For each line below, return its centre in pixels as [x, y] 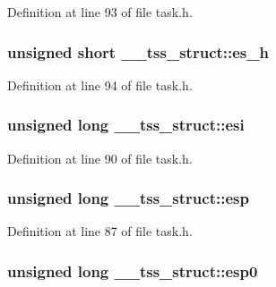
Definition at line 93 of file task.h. [100, 12]
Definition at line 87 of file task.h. [100, 231]
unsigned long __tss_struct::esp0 [133, 270]
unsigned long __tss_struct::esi [126, 125]
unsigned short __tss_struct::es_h [138, 51]
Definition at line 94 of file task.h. [100, 84]
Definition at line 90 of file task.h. [100, 158]
